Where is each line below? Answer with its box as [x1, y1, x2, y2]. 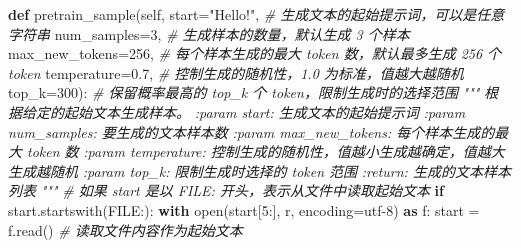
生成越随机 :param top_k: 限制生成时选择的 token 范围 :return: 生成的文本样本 [8, 160, 511, 181]
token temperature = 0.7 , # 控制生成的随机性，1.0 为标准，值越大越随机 [8, 62, 464, 83]
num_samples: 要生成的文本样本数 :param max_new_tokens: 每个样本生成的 [8, 121, 495, 142]
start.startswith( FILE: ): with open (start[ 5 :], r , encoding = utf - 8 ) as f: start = [8, 199, 480, 220]
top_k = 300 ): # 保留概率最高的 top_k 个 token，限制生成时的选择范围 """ [8, 82, 480, 103]
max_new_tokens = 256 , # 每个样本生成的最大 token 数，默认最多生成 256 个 [8, 43, 502, 64]
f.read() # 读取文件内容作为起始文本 [8, 219, 243, 240]
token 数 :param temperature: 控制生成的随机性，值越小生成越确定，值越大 [27, 141, 505, 162]
